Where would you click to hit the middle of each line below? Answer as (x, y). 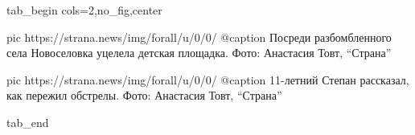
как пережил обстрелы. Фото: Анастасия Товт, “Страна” (144, 95)
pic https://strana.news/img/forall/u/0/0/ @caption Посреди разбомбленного (199, 37)
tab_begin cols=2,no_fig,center (84, 10)
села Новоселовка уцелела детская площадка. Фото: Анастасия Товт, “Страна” (199, 53)
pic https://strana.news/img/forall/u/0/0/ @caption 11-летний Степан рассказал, (208, 79)
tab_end (28, 122)
